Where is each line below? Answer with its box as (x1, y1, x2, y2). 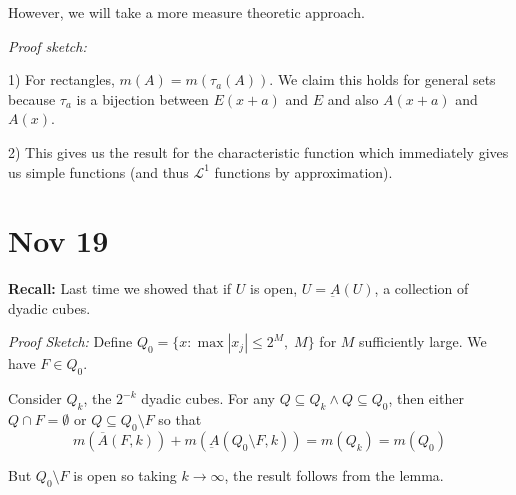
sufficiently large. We (359, 331, 487, 352)
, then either (388, 388, 464, 409)
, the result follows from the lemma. (224, 464, 444, 485)
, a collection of (374, 278, 469, 299)
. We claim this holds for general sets (269, 69, 496, 90)
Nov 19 (8, 220, 109, 261)
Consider (8, 388, 62, 409)
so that (158, 409, 202, 430)
